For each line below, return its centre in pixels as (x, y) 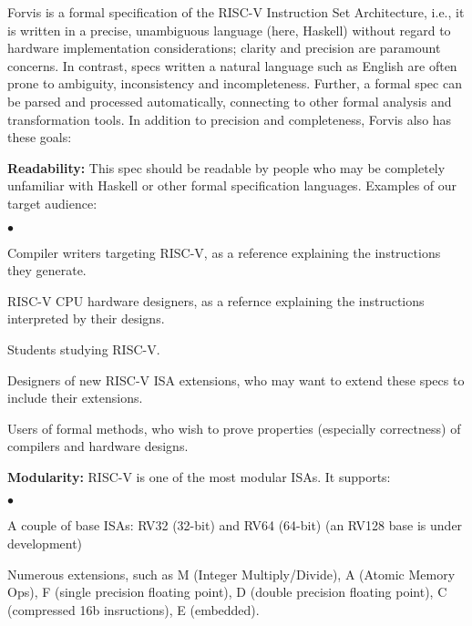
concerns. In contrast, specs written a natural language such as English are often (232, 65)
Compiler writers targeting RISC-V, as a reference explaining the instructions (224, 252)
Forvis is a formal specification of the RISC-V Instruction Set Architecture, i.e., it (236, 12)
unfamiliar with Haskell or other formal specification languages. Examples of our (232, 185)
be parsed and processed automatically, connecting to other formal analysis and (230, 101)
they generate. (47, 270)
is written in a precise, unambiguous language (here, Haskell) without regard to (229, 30)
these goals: (40, 137)
